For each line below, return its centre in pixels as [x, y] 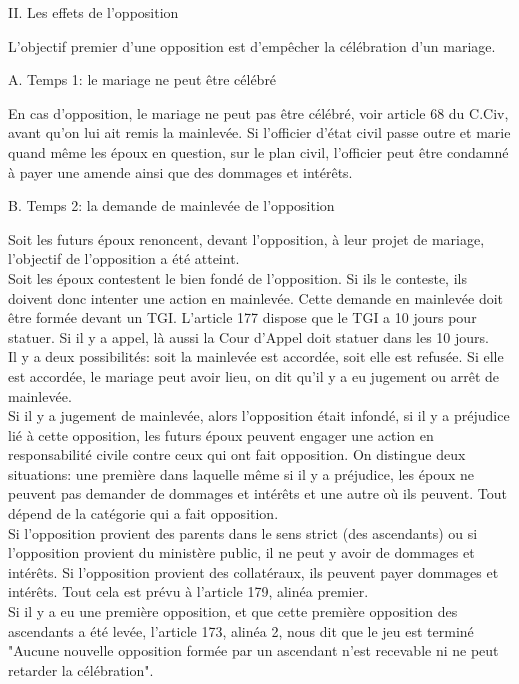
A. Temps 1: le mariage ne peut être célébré [142, 79]
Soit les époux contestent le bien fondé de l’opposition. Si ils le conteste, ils [237, 277]
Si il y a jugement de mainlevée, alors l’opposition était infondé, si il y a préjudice [259, 415]
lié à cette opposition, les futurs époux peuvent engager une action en [221, 434]
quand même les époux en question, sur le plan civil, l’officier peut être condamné [258, 151]
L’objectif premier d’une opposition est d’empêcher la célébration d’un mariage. [252, 45]
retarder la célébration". [81, 669]
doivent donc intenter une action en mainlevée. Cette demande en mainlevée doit [256, 297]
